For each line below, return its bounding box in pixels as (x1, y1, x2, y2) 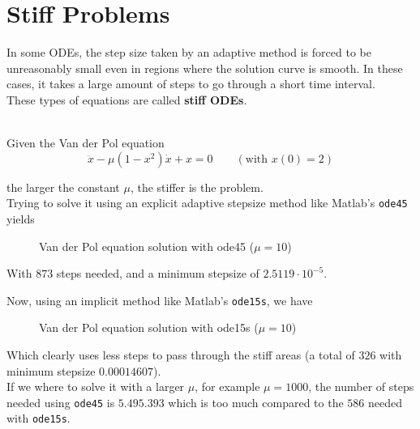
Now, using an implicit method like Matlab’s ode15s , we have (6, 291, 313, 308)
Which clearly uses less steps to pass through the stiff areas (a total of (6, 346, 355, 363)
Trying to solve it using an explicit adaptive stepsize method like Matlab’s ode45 (6, 194, 408, 211)
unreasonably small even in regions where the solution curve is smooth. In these (6, 59, 403, 76)
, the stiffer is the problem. (130, 178, 264, 195)
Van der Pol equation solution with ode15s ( (39, 319, 259, 336)
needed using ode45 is (6, 393, 115, 410)
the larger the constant (6, 178, 120, 195)
